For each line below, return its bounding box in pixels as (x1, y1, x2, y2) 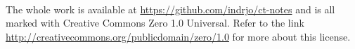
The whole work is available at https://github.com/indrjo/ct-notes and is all (6, 1, 335, 16)
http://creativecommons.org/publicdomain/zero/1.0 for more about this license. (6, 29, 351, 43)
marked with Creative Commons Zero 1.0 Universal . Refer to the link (6, 15, 304, 30)
